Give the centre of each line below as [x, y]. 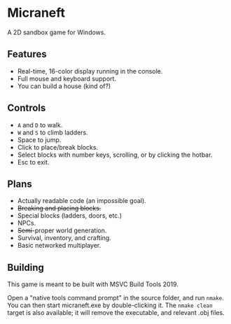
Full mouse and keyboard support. [67, 78]
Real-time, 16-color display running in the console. [90, 71]
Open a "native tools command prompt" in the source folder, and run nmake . [115, 298]
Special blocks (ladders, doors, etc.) [70, 216]
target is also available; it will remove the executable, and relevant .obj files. [116, 313]
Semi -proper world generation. [62, 231]
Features [27, 54]
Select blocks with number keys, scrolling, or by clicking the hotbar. [115, 155]
